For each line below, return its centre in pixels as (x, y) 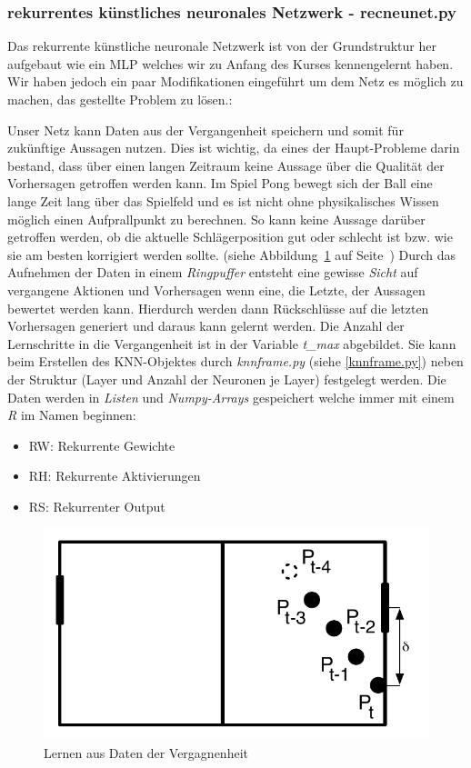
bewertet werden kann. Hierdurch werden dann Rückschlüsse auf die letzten (218, 308)
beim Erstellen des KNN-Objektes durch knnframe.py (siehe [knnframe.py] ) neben (235, 361)
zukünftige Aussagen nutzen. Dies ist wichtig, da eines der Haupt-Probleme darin (234, 148)
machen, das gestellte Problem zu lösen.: (120, 99)
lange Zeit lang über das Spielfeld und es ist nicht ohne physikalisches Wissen (223, 200)
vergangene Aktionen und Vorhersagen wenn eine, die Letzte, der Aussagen (216, 289)
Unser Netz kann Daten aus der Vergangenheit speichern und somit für (205, 130)
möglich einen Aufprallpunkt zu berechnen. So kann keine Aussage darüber (216, 219)
